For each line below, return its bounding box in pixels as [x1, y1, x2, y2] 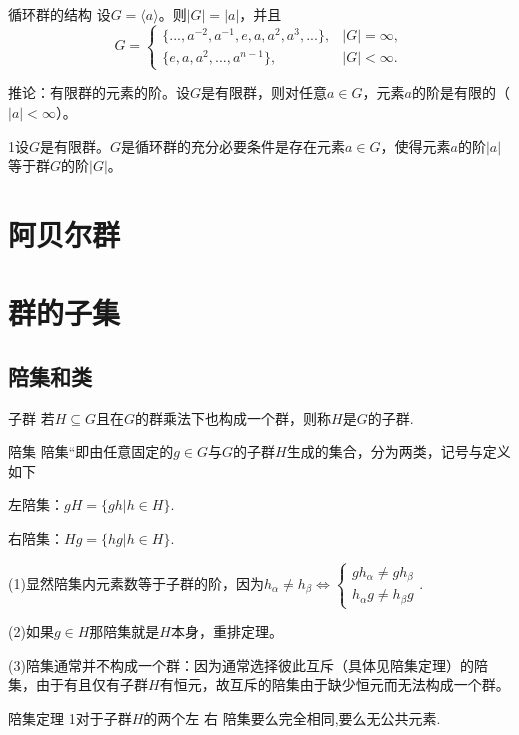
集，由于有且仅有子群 [8, 674, 148, 695]
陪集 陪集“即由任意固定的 [8, 441, 174, 462]
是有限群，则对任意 [201, 82, 328, 103]
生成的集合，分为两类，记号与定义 [286, 441, 511, 462]
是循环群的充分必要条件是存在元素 [121, 135, 346, 156]
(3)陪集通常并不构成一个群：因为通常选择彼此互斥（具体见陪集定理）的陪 [8, 654, 488, 675]
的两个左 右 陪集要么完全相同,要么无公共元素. [143, 707, 441, 728]
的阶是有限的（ [411, 82, 510, 103]
